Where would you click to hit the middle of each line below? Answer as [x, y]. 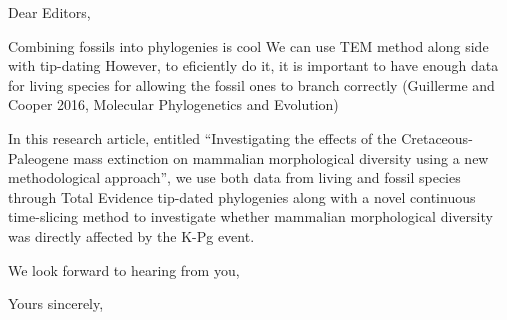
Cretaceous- [437, 137]
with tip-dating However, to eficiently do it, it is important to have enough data [253, 65]
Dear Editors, [49, 12]
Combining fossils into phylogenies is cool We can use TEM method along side [248, 45]
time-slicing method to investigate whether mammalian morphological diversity [250, 216]
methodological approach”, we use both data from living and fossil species [234, 177]
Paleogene [38, 157]
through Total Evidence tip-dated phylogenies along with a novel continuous [242, 196]
